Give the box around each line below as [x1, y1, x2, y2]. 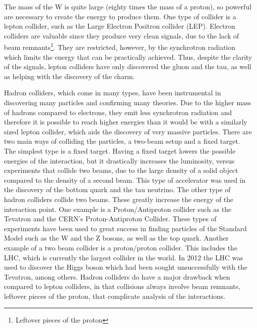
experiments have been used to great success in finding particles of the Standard [4, 223, 247, 233]
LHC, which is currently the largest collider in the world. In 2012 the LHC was [4, 252, 243, 262]
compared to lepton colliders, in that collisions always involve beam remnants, [4, 281, 241, 291]
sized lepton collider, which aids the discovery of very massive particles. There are [4, 126, 252, 136]
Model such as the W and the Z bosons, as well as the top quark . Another [4, 233, 229, 243]
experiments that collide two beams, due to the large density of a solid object [4, 165, 238, 175]
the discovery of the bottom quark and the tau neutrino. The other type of [4, 184, 231, 195]
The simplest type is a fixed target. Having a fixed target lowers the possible [4, 145, 236, 156]
